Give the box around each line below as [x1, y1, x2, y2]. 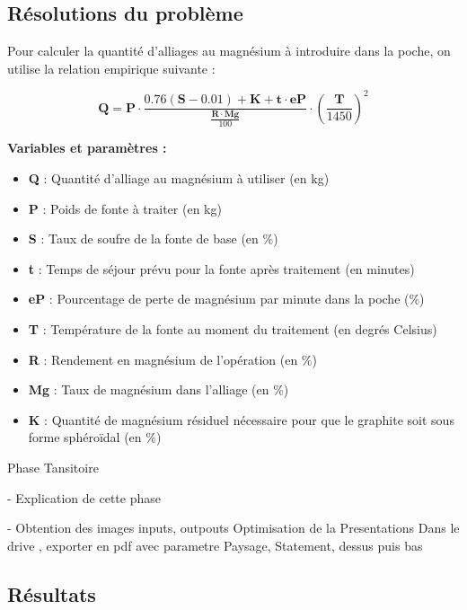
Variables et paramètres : [7, 138, 167, 157]
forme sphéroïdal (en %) [28, 428, 162, 446]
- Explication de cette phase [7, 488, 161, 507]
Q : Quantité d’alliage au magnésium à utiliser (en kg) [28, 169, 330, 188]
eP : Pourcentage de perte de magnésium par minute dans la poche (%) [28, 289, 425, 308]
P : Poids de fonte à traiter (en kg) [28, 199, 222, 217]
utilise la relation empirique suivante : [7, 58, 216, 77]
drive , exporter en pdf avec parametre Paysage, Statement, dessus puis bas [7, 535, 423, 554]
